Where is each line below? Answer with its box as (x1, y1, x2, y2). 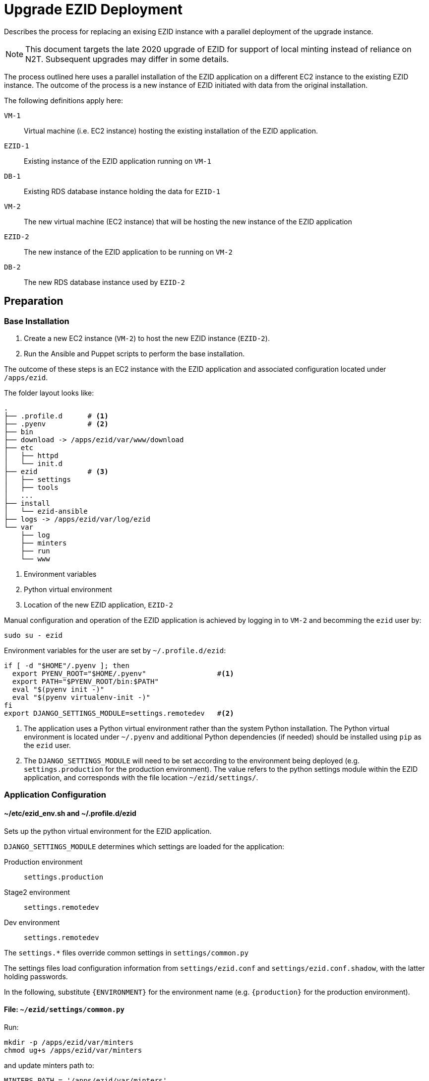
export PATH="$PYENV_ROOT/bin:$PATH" (12, 677, 159, 685)
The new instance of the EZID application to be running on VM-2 (24, 247, 233, 256)
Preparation (4, 295, 63, 308)
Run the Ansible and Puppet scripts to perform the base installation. (24, 349, 245, 358)
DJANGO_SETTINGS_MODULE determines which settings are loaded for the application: (4, 842, 285, 851)
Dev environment (4, 918, 60, 927)
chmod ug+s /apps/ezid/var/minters (4, 1046, 142, 1054)
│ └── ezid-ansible (4, 507, 88, 515)
